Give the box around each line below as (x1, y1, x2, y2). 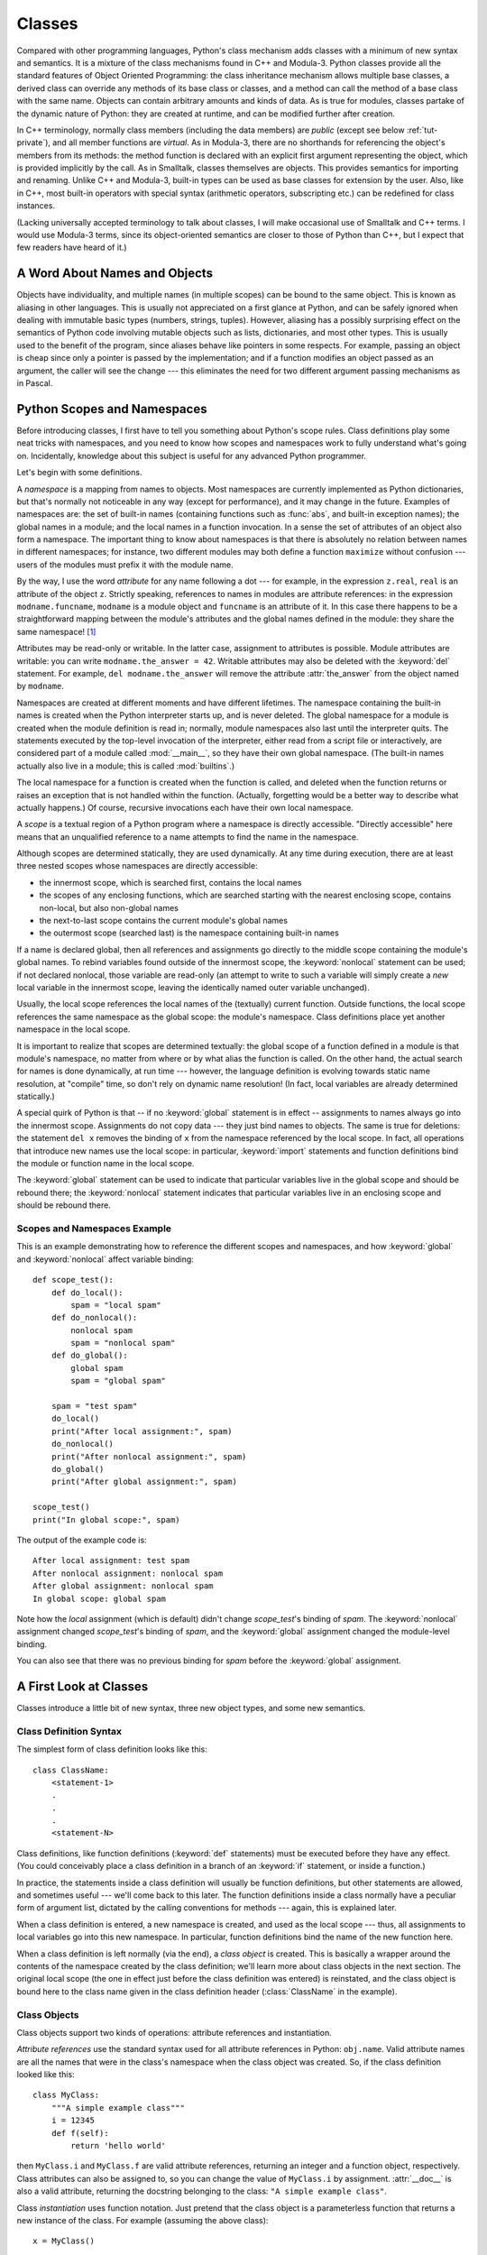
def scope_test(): (32, 1275, 115, 1285)
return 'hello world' (70, 2140, 167, 2151)
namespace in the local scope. (16, 1024, 131, 1035)
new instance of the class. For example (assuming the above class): (16, 2214, 269, 2225)
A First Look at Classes (16, 1679, 149, 1694)
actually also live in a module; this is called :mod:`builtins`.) (16, 760, 234, 771)
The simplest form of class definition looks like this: (16, 1744, 207, 1754)
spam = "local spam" (70, 1300, 161, 1310)
